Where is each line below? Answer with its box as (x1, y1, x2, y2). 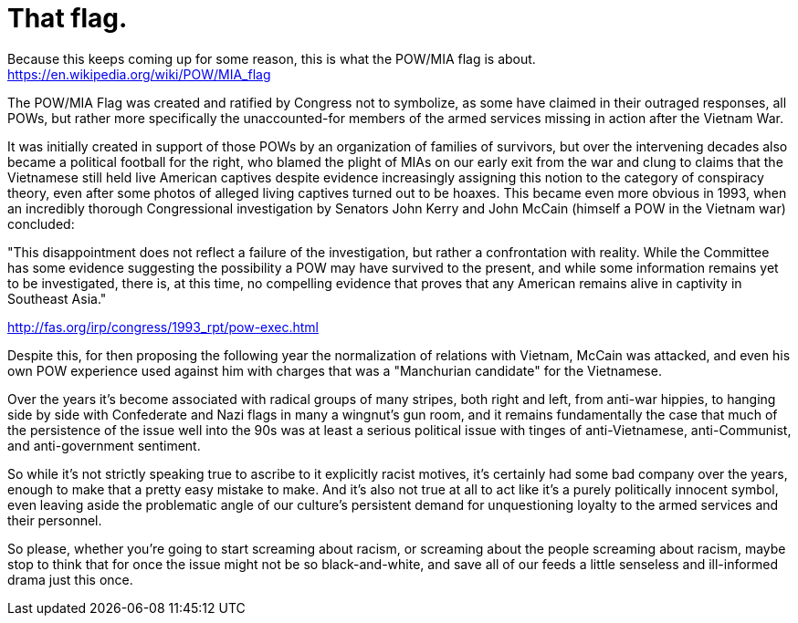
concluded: (7, 215, 75, 232)
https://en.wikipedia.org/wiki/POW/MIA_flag (7, 66, 271, 82)
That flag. (7, 3, 128, 34)
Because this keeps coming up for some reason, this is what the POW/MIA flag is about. (7, 50, 536, 67)
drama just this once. (7, 571, 133, 587)
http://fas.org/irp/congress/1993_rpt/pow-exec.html (7, 318, 319, 335)
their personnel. (7, 512, 102, 528)
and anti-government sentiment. (7, 437, 201, 453)
